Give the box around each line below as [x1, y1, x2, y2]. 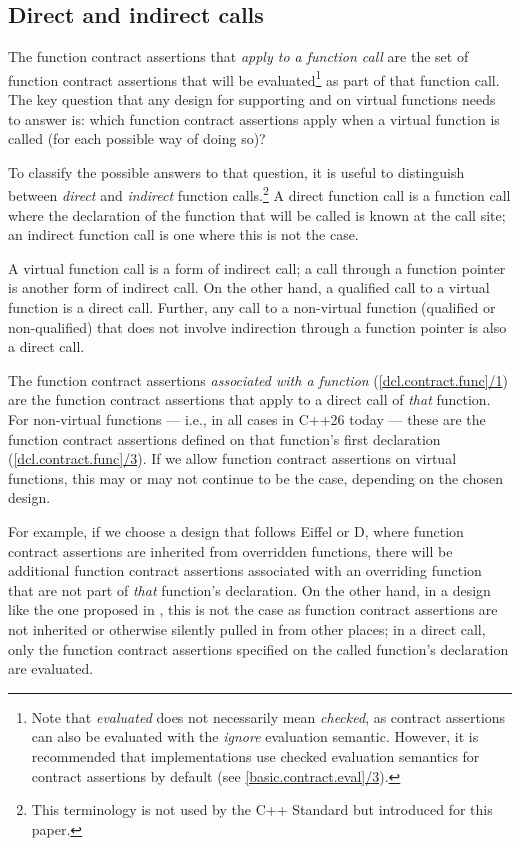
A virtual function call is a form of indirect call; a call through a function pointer [8, 257, 506, 278]
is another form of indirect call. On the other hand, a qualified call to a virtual [8, 277, 490, 298]
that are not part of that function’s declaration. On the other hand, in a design [8, 579, 491, 600]
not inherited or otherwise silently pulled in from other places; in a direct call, [8, 618, 486, 639]
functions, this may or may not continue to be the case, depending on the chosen [8, 467, 503, 488]
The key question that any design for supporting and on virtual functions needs [8, 89, 496, 110]
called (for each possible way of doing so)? [8, 128, 266, 149]
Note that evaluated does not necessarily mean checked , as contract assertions [31, 706, 506, 727]
